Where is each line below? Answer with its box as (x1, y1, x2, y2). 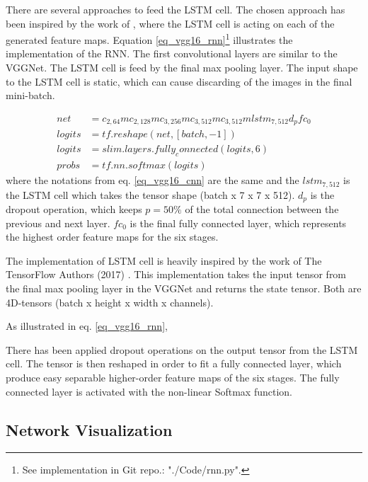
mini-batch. (6, 88, 55, 103)
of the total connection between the (185, 202, 339, 217)
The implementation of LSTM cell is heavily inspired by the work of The (6, 253, 322, 268)
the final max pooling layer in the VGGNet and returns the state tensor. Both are (6, 281, 362, 296)
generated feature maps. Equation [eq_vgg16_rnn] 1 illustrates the (6, 30, 293, 47)
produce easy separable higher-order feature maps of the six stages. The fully (6, 370, 340, 385)
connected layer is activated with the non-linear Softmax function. (6, 384, 293, 398)
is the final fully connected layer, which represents (130, 215, 347, 230)
